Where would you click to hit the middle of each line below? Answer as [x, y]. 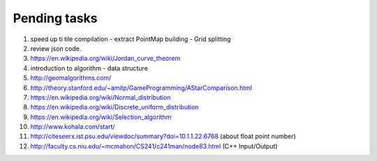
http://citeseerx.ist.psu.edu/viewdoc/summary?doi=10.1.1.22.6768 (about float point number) [163, 137]
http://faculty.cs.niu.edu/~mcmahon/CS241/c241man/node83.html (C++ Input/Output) [154, 146]
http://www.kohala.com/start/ [73, 127]
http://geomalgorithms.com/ [71, 78]
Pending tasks [55, 18]
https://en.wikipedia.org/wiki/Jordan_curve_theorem [105, 59]
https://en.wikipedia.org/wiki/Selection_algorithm [101, 117]
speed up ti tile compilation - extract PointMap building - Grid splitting [131, 39]
